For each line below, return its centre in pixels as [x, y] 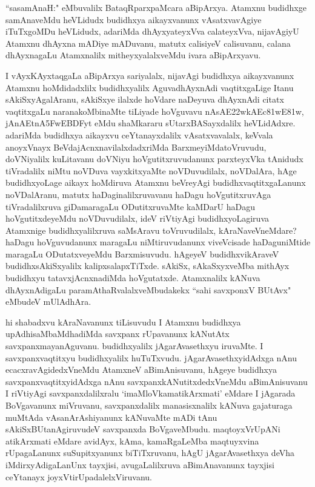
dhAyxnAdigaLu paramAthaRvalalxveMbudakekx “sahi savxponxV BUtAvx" [148, 289]
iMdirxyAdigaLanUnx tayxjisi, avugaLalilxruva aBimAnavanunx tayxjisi [140, 464]
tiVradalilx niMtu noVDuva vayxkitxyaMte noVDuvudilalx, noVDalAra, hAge [151, 170]
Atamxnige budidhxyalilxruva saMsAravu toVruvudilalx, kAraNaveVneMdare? [151, 230]
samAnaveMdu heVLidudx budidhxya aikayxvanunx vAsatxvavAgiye [134, 19]
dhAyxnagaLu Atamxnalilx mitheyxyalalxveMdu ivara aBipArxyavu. [133, 55]
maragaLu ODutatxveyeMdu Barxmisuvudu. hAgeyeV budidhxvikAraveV [142, 254]
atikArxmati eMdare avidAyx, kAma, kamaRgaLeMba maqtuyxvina [132, 441]
